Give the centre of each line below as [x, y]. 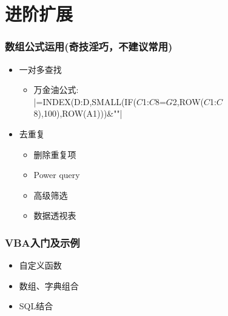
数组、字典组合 [49, 285]
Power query [57, 175]
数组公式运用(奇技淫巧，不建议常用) [89, 46]
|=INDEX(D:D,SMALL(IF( [85, 101]
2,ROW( [188, 101]
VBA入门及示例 [42, 242]
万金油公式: [56, 90]
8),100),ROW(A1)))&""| [78, 113]
